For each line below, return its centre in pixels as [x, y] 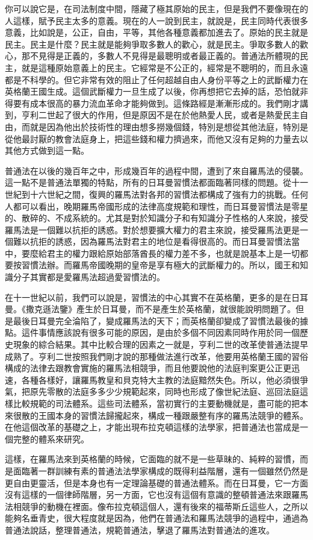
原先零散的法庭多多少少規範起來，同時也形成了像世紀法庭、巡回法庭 [165, 391]
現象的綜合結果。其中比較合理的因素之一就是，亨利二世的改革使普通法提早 [160, 344]
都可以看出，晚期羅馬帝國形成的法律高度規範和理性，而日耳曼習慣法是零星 [160, 206]
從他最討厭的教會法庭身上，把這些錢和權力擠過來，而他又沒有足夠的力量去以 [156, 138]
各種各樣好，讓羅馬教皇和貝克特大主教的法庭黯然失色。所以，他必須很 [160, 379]
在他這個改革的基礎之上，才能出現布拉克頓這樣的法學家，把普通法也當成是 [152, 427]
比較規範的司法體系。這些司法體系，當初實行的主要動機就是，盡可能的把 [156, 403]
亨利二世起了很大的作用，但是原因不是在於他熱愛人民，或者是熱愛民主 [160, 115]
